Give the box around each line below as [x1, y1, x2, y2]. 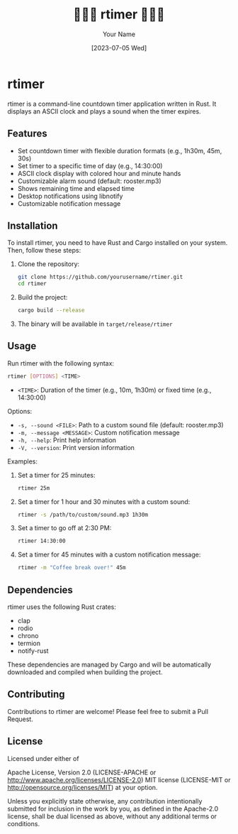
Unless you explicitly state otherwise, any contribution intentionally [7, 796, 203, 805]
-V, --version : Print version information [17, 443, 135, 451]
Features [7, 128, 47, 140]
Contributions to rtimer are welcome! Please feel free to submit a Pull [7, 707, 209, 715]
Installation [7, 219, 58, 231]
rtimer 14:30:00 [17, 537, 66, 545]
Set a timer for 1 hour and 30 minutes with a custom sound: [17, 497, 191, 506]
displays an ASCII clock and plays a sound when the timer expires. [7, 106, 201, 116]
